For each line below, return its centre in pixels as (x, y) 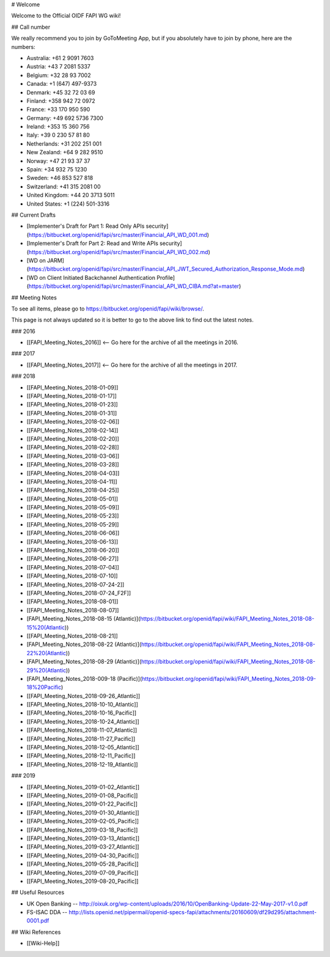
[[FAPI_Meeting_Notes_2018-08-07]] (73, 610)
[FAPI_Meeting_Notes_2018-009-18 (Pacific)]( (84, 678)
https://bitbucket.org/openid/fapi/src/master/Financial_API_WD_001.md (118, 235)
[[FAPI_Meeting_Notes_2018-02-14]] (72, 430)
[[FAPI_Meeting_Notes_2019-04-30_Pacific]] (83, 855)
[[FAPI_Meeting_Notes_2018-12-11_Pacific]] (81, 756)
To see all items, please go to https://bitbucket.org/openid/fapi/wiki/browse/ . (108, 309)
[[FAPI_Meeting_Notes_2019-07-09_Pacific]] (82, 873)
